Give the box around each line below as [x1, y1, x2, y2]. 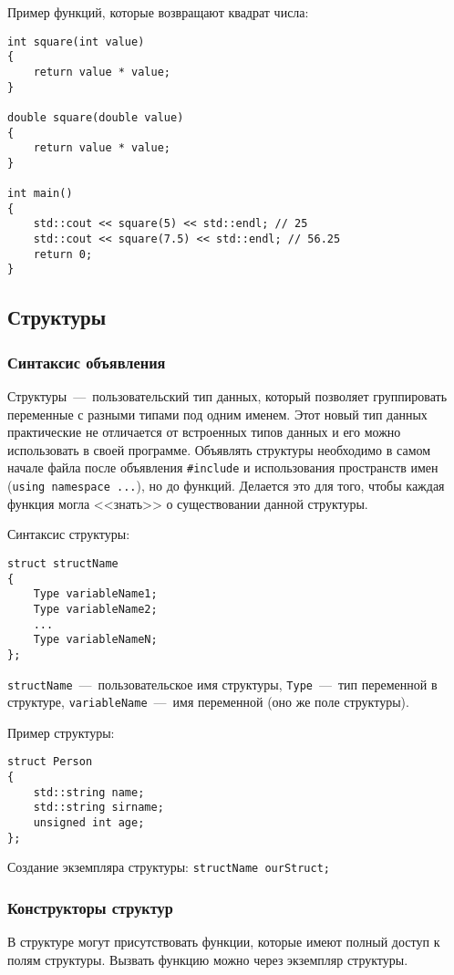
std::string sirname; [33, 801, 164, 814]
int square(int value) [7, 35, 145, 48]
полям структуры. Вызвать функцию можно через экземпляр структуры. [7, 949, 408, 969]
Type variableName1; [33, 587, 158, 601]
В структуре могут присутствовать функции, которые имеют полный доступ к [7, 932, 440, 951]
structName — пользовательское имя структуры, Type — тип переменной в [7, 674, 438, 693]
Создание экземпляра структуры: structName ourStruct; [7, 857, 331, 876]
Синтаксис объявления [7, 350, 166, 373]
